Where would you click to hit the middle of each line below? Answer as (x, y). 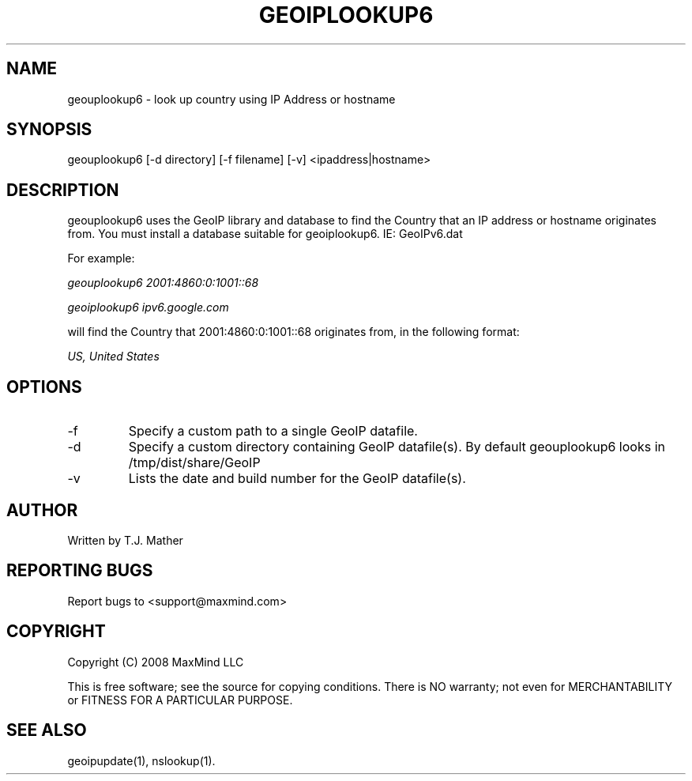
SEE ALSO (47, 730)
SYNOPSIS (49, 130)
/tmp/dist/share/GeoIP (194, 463)
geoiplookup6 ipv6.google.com (148, 307)
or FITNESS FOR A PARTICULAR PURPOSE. (180, 700)
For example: (101, 258)
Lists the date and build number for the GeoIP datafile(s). (297, 479)
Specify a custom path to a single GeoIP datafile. (273, 431)
